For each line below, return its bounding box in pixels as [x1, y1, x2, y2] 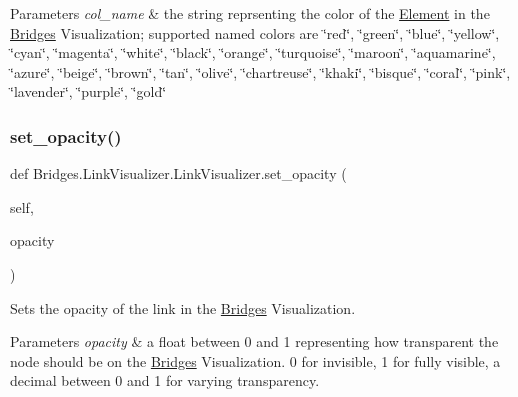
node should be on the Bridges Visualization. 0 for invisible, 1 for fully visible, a [10, 350, 501, 371]
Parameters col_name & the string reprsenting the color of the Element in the [10, 3, 490, 23]
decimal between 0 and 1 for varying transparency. [10, 370, 320, 391]
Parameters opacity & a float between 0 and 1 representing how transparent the [10, 331, 499, 352]
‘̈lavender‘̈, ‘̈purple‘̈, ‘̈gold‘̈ [10, 81, 167, 102]
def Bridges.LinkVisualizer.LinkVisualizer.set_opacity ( [10, 163, 347, 184]
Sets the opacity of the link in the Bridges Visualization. [10, 297, 356, 318]
